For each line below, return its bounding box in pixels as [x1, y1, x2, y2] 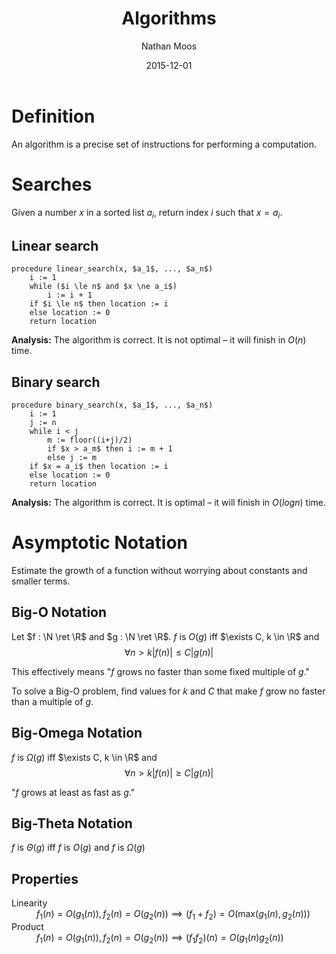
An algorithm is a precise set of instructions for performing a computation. [11, 138, 318, 150]
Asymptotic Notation [11, 532, 189, 554]
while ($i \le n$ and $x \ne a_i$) [29, 282, 178, 292]
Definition [11, 105, 96, 127]
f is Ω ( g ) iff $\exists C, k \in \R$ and [11, 751, 158, 763]
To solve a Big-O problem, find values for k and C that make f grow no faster [11, 685, 326, 697]
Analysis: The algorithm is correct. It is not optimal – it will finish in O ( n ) [11, 334, 307, 346]
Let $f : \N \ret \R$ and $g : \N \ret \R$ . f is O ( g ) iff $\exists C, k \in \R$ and [11, 630, 320, 642]
